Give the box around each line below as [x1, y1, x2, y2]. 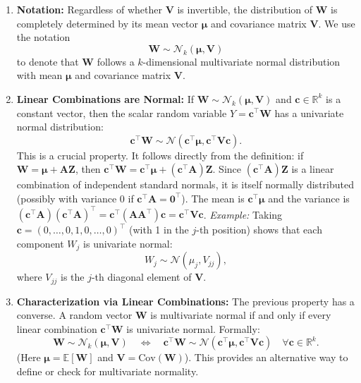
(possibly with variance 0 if [16, 190, 134, 205]
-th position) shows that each [196, 222, 322, 237]
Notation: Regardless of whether [16, 2, 162, 16]
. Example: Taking [203, 207, 283, 221]
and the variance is [268, 190, 350, 205]
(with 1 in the [128, 222, 189, 237]
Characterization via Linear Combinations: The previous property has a [16, 293, 355, 308]
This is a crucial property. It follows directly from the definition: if [16, 147, 304, 162]
